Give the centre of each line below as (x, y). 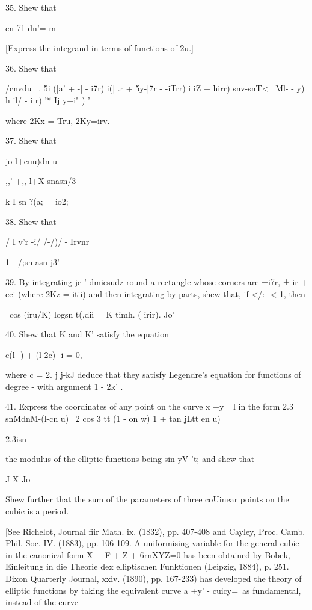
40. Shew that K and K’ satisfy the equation (87, 334)
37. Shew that (31, 140)
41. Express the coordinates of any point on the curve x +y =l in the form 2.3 (149, 406)
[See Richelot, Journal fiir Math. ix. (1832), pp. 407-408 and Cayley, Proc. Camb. (155, 531)
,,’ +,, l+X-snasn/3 (41, 181)
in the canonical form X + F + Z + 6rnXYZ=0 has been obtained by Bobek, (148, 554)
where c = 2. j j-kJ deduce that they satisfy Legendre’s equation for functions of (153, 374)
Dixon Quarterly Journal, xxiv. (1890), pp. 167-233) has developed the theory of (154, 578)
